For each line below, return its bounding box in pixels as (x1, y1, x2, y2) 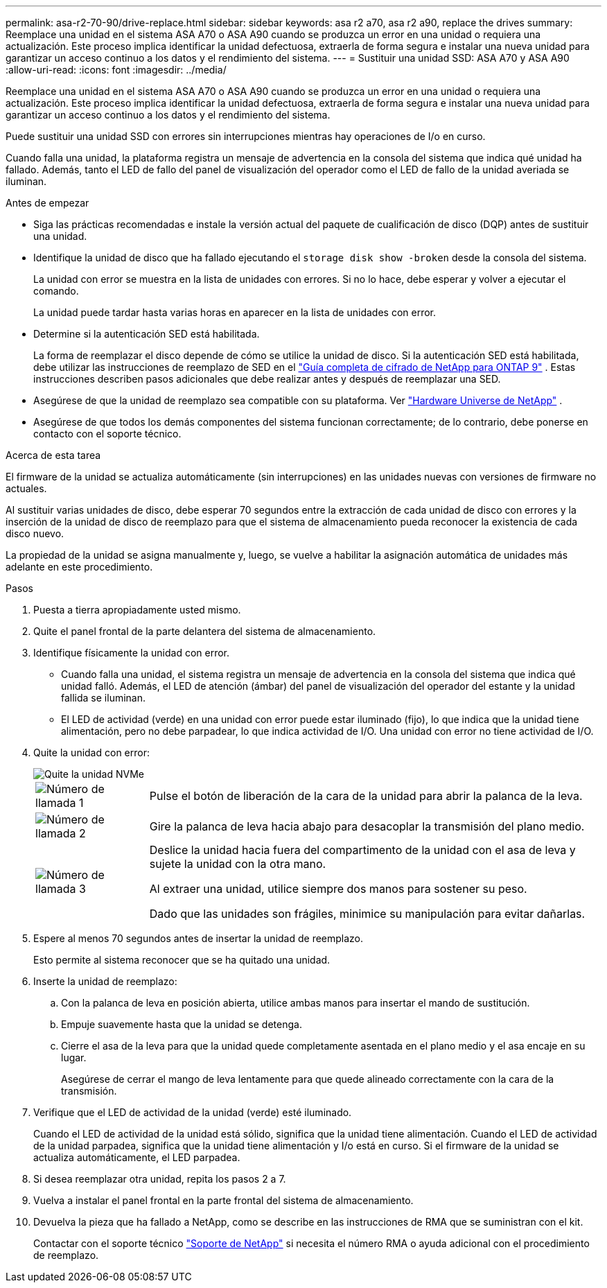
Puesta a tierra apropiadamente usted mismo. (33, 604, 241, 616)
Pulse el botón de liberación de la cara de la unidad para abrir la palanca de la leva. (149, 789, 583, 803)
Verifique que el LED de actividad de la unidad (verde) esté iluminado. (33, 1106, 352, 1118)
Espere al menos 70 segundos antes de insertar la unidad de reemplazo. (33, 932, 364, 944)
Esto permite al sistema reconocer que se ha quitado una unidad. (33, 954, 331, 966)
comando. (33, 285, 79, 297)
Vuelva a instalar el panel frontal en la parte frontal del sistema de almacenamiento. (33, 1194, 414, 1206)
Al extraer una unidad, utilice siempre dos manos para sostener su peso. (149, 882, 527, 896)
